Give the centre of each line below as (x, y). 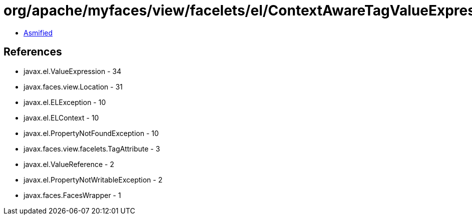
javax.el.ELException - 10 (65, 102)
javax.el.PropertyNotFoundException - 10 (91, 133)
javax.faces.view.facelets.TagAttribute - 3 (92, 148)
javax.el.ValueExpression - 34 (73, 71)
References (33, 52)
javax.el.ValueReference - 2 (69, 164)
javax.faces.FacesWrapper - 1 (72, 195)
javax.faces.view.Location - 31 (73, 86)
